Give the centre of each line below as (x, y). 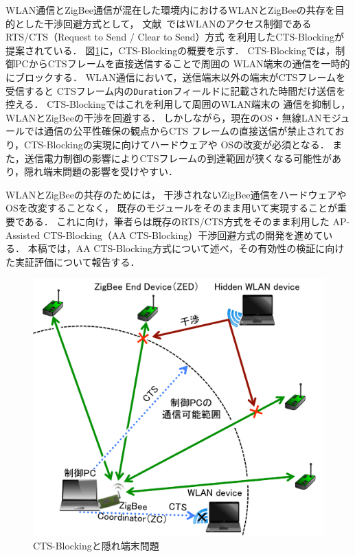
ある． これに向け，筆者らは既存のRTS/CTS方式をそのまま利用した (177, 221)
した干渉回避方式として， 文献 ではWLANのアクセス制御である (168, 23)
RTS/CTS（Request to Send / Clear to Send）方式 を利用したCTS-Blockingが (175, 37)
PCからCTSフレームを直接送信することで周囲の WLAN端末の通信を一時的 (182, 64)
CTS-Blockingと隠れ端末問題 (96, 546)
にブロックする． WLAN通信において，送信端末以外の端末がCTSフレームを (175, 77)
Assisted (23, 235)
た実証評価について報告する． (73, 261)
